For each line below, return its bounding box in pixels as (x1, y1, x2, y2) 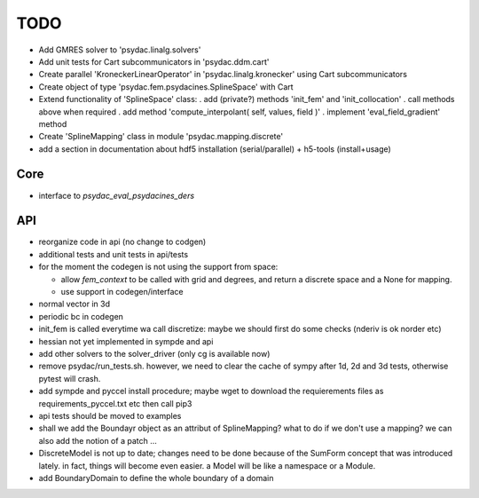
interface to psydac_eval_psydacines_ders (38, 190, 195, 201)
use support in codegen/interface (60, 287, 184, 297)
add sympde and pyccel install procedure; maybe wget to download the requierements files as (38, 386, 384, 397)
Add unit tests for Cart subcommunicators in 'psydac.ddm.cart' (38, 56, 270, 67)
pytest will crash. (38, 373, 101, 383)
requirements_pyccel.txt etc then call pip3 (38, 398, 192, 408)
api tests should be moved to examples (38, 410, 182, 421)
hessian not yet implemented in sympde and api (38, 336, 214, 346)
